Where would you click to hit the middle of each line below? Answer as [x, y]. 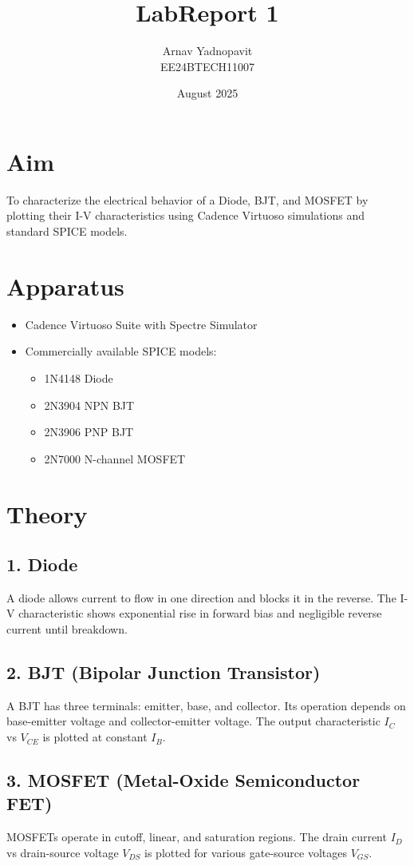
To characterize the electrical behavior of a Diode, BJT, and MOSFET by [187, 199]
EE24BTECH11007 [207, 66]
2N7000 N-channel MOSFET [115, 458]
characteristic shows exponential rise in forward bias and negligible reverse [200, 613]
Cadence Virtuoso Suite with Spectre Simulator [141, 324]
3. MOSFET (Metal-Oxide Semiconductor [183, 780]
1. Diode [42, 564]
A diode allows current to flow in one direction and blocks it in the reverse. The [201, 597]
